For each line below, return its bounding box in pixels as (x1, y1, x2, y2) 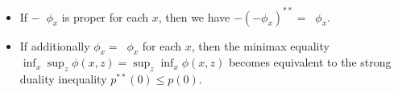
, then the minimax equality (191, 37, 330, 54)
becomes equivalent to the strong (228, 54, 392, 71)
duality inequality (19, 71, 107, 87)
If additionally (19, 37, 90, 54)
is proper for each (61, 8, 149, 25)
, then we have (158, 8, 230, 25)
